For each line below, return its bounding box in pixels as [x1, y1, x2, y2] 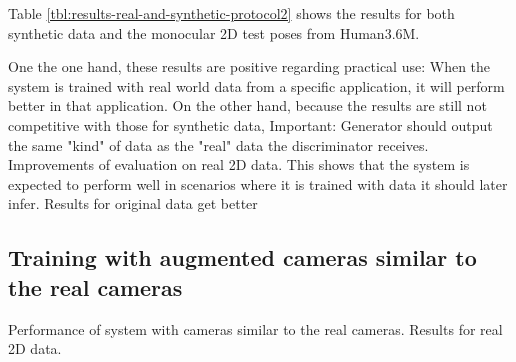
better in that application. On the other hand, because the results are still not [8, 95, 487, 116]
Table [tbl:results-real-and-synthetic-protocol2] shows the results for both [8, 3, 455, 23]
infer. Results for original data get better [8, 193, 258, 214]
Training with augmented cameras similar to [8, 242, 477, 273]
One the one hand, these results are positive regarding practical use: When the [8, 56, 491, 77]
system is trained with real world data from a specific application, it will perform [8, 75, 505, 96]
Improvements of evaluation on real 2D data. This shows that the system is [8, 154, 470, 175]
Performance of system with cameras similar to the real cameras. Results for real [8, 318, 503, 339]
